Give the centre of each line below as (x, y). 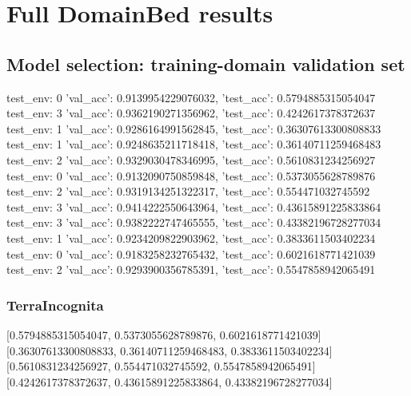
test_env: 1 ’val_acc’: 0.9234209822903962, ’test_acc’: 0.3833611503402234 (191, 238)
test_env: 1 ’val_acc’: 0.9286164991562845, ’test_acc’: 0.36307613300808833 (194, 128)
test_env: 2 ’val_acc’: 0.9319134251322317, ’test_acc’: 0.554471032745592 (188, 191)
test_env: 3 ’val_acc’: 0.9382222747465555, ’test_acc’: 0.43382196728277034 (194, 222)
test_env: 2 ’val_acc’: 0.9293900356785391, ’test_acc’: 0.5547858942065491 (191, 269)
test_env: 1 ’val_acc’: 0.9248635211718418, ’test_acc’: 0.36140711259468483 (194, 144)
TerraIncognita (55, 305)
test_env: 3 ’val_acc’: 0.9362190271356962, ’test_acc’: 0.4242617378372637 (191, 113)
